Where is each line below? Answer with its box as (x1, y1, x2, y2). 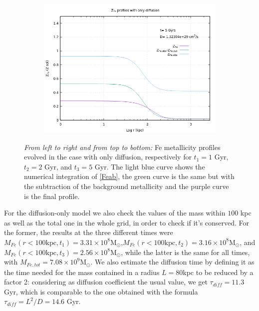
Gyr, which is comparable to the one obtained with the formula (4, 286, 198, 296)
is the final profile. (24, 190, 80, 201)
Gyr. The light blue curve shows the (94, 161, 205, 171)
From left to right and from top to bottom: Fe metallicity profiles (24, 141, 221, 152)
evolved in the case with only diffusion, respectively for (24, 151, 192, 162)
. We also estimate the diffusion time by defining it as (90, 256, 255, 267)
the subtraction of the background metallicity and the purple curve (24, 180, 229, 191)
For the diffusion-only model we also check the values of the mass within (4, 207, 226, 218)
